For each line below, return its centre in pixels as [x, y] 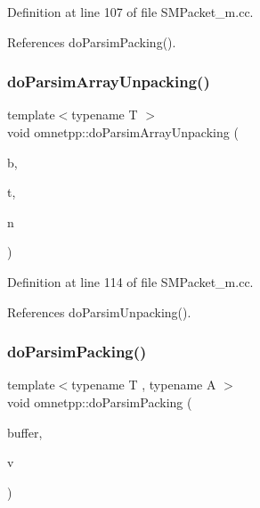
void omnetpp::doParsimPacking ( [100, 401]
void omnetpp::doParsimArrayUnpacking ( [123, 132]
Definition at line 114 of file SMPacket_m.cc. [130, 281]
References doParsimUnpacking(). [99, 311]
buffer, [25, 432]
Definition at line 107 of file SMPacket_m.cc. [130, 12]
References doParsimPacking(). [92, 41]
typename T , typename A [144, 385]
